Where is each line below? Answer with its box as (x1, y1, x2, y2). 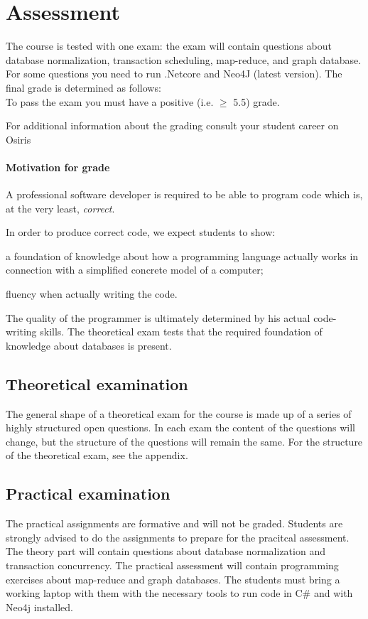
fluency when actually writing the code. (6, 286, 178, 301)
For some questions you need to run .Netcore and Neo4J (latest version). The (6, 66, 342, 81)
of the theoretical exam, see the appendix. (6, 448, 188, 463)
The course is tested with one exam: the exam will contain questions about (6, 38, 332, 53)
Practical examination (6, 483, 171, 505)
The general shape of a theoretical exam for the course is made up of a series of (6, 406, 352, 421)
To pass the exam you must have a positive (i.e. (6, 94, 214, 109)
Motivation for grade (6, 159, 110, 174)
